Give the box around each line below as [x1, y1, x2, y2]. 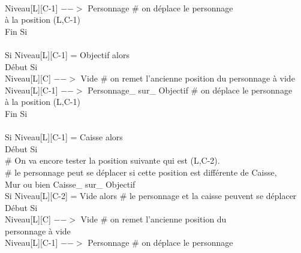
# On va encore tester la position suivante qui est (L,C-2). [5, 154, 220, 167]
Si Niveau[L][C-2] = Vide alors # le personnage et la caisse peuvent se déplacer [5, 189, 297, 202]
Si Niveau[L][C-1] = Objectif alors [5, 48, 130, 61]
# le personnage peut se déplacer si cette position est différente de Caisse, [5, 165, 277, 178]
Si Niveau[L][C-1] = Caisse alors [5, 131, 123, 143]
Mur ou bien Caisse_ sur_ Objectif [5, 177, 136, 190]
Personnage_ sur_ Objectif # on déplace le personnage [88, 83, 293, 96]
